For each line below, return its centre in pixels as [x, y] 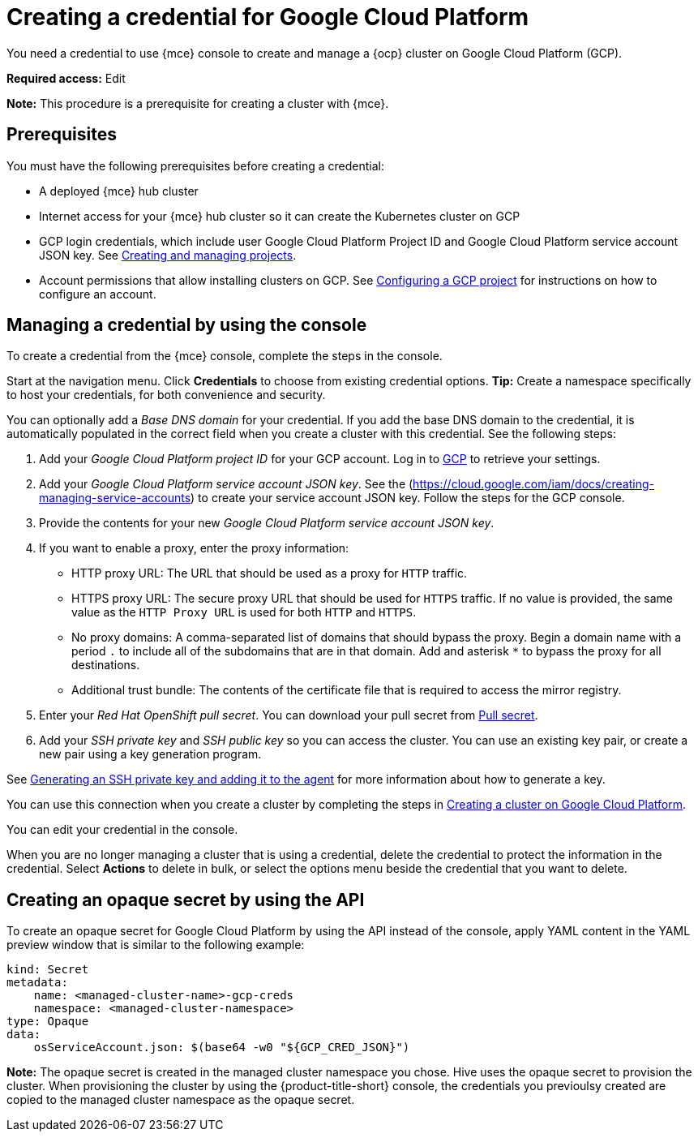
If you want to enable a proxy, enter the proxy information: [194, 548]
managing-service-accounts [115, 498]
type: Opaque [48, 1022]
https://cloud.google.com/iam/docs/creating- [533, 484]
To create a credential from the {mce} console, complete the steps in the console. [225, 356]
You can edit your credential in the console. [122, 830]
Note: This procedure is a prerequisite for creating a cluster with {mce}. [198, 103]
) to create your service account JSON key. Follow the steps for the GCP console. [408, 498]
